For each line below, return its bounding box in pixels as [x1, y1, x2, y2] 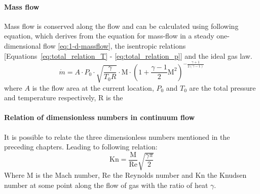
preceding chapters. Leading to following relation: [4, 141, 158, 152]
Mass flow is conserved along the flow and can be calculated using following [4, 20, 239, 31]
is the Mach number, [35, 170, 100, 180]
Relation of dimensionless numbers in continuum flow [4, 112, 195, 123]
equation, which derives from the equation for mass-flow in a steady [4, 30, 214, 41]
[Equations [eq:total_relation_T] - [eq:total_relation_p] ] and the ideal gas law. [4, 50, 252, 61]
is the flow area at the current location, [32, 82, 154, 93]
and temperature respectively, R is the [4, 92, 123, 103]
